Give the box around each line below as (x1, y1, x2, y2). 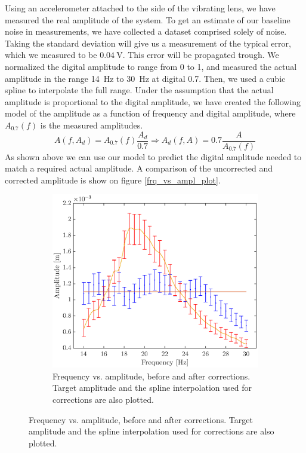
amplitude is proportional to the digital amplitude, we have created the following (5, 95, 301, 108)
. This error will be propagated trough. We (122, 48, 279, 61)
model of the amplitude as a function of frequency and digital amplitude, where (5, 107, 296, 120)
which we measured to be (5, 48, 97, 61)
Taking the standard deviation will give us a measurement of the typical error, (5, 36, 291, 49)
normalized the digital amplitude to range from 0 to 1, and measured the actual (5, 60, 297, 72)
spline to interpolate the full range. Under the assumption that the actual (5, 84, 274, 96)
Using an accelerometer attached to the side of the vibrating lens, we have (5, 2, 276, 14)
